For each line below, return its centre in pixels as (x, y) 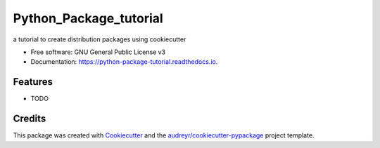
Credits (30, 119)
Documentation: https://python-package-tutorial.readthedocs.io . (124, 62)
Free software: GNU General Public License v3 (98, 52)
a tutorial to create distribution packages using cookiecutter (100, 39)
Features (33, 82)
